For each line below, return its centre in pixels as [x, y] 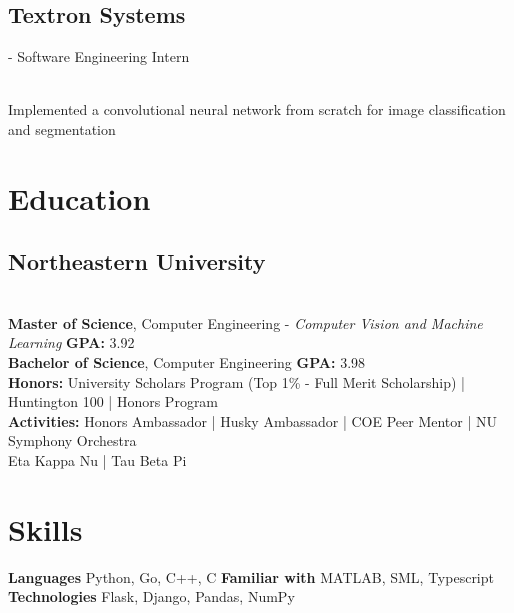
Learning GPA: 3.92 [71, 342]
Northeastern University [137, 261]
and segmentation [62, 128]
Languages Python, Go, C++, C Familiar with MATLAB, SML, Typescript [251, 576]
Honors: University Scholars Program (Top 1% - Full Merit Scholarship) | [236, 381]
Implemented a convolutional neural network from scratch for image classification [257, 109]
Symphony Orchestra [72, 440]
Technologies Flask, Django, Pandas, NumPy [151, 596]
